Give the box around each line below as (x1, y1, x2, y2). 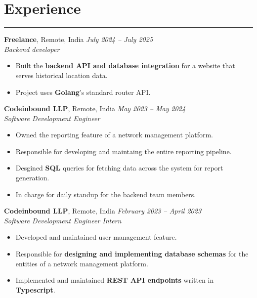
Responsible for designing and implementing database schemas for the (15, 249, 249, 259)
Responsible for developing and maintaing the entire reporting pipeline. (15, 146, 232, 156)
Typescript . (15, 284, 55, 295)
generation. (15, 172, 49, 183)
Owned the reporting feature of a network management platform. (15, 129, 214, 140)
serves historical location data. (15, 70, 108, 80)
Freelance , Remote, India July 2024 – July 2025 (4, 34, 153, 44)
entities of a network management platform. (15, 258, 148, 268)
